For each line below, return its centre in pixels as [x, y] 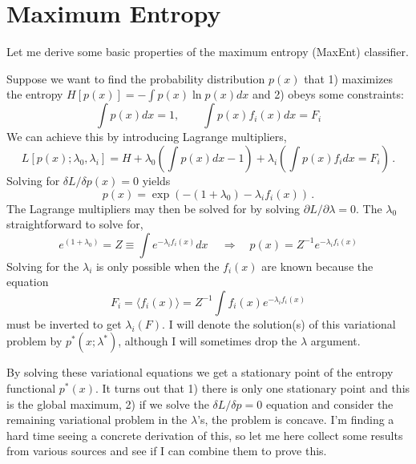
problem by [34, 341]
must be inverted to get [64, 323]
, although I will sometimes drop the [208, 341]
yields [156, 180]
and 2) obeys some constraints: [328, 94]
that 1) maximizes [349, 78]
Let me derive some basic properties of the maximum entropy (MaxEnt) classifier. [208, 52]
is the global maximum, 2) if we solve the [108, 403]
